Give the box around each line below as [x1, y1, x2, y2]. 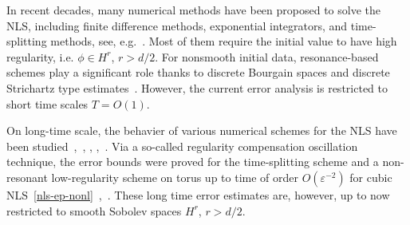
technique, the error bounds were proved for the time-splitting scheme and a [6, 153, 379, 170]
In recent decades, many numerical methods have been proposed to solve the [6, 2, 380, 18]
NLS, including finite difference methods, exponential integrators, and [6, 17, 348, 34]
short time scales [6, 95, 89, 112]
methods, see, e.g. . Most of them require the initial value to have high [50, 33, 397, 49]
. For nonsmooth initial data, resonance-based [155, 48, 379, 65]
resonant [6, 168, 48, 185]
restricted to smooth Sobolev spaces [6, 202, 182, 219]
